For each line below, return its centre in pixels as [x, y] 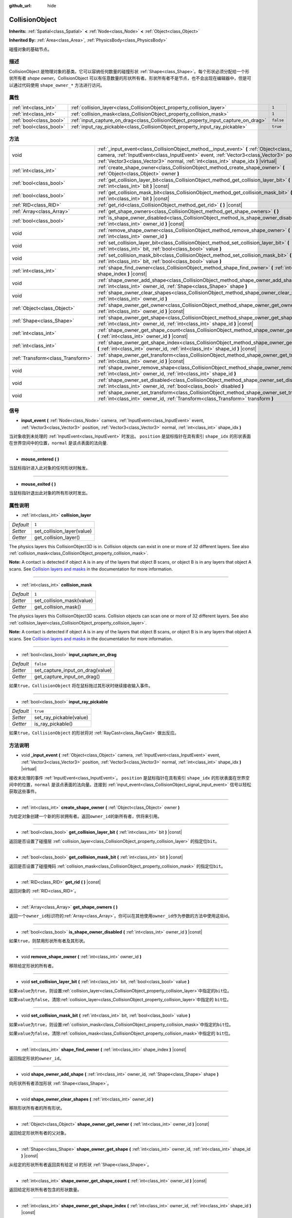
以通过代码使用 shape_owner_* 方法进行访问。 [57, 85]
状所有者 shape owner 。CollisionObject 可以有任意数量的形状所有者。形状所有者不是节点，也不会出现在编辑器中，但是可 [130, 78]
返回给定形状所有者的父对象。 [39, 1133]
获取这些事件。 [24, 791]
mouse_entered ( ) [40, 459]
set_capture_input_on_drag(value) [73, 670]
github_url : [20, 6]
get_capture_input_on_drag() [67, 677]
